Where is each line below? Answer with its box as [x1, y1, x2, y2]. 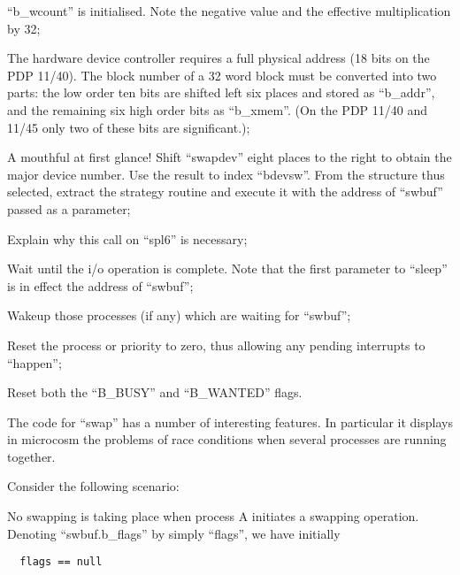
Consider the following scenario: [7, 477, 180, 495]
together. [7, 447, 56, 465]
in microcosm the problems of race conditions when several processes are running [7, 430, 447, 448]
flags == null [19, 556, 103, 569]
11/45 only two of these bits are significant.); [7, 118, 250, 136]
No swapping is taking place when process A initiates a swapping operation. [7, 507, 419, 525]
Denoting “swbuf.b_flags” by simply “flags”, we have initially [7, 524, 341, 542]
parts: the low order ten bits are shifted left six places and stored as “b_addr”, [7, 83, 435, 102]
